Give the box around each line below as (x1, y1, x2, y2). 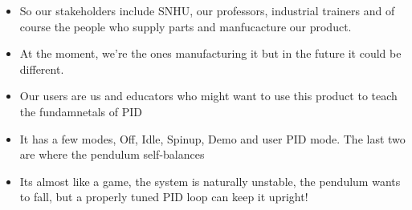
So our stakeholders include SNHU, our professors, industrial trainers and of (19, 2, 395, 18)
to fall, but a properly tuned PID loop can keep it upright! (19, 188, 308, 205)
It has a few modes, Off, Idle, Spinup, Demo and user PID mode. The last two (19, 130, 406, 147)
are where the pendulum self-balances (19, 146, 205, 163)
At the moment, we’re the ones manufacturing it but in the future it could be (19, 45, 402, 62)
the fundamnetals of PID (19, 103, 142, 119)
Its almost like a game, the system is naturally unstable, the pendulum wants (19, 172, 401, 189)
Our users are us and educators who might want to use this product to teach (19, 87, 398, 104)
